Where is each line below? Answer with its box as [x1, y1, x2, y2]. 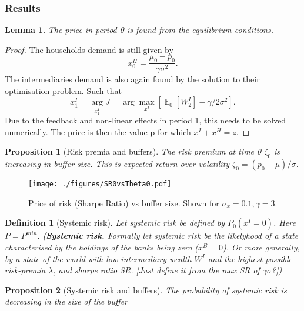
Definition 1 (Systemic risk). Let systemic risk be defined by [5, 216, 225, 229]
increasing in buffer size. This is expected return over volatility [5, 158, 230, 170]
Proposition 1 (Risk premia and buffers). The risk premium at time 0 [5, 145, 262, 158]
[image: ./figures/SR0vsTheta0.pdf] [28, 180, 172, 189]
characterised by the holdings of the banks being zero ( [5, 241, 199, 253]
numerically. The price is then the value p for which [5, 125, 191, 138]
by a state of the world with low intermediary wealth [5, 252, 192, 265]
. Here [273, 216, 296, 229]
